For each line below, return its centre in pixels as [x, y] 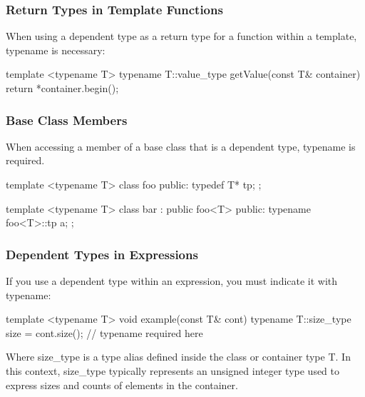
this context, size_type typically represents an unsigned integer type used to [173, 370]
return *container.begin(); [62, 88]
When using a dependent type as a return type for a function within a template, [181, 36]
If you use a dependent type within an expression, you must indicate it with [172, 281]
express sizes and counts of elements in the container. [122, 385]
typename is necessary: [56, 50]
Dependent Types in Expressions [102, 254]
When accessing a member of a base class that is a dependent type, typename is [181, 146]
